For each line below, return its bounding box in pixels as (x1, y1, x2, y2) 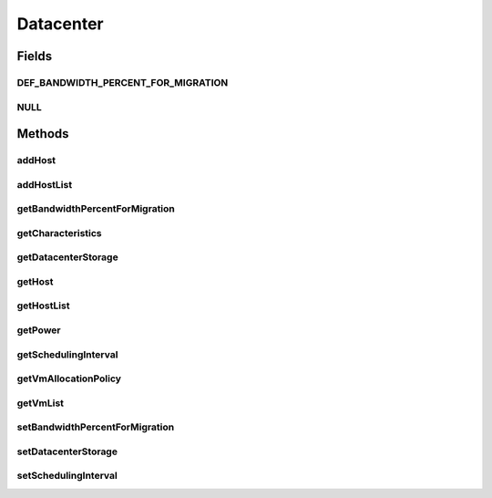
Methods (16, 126, 69, 141)
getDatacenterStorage (16, 251, 118, 264)
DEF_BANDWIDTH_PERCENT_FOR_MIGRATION (16, 76, 229, 88)
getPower (16, 324, 61, 337)
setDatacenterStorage (16, 445, 118, 458)
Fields (16, 48, 53, 64)
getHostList (16, 299, 70, 312)
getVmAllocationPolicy (16, 372, 122, 385)
